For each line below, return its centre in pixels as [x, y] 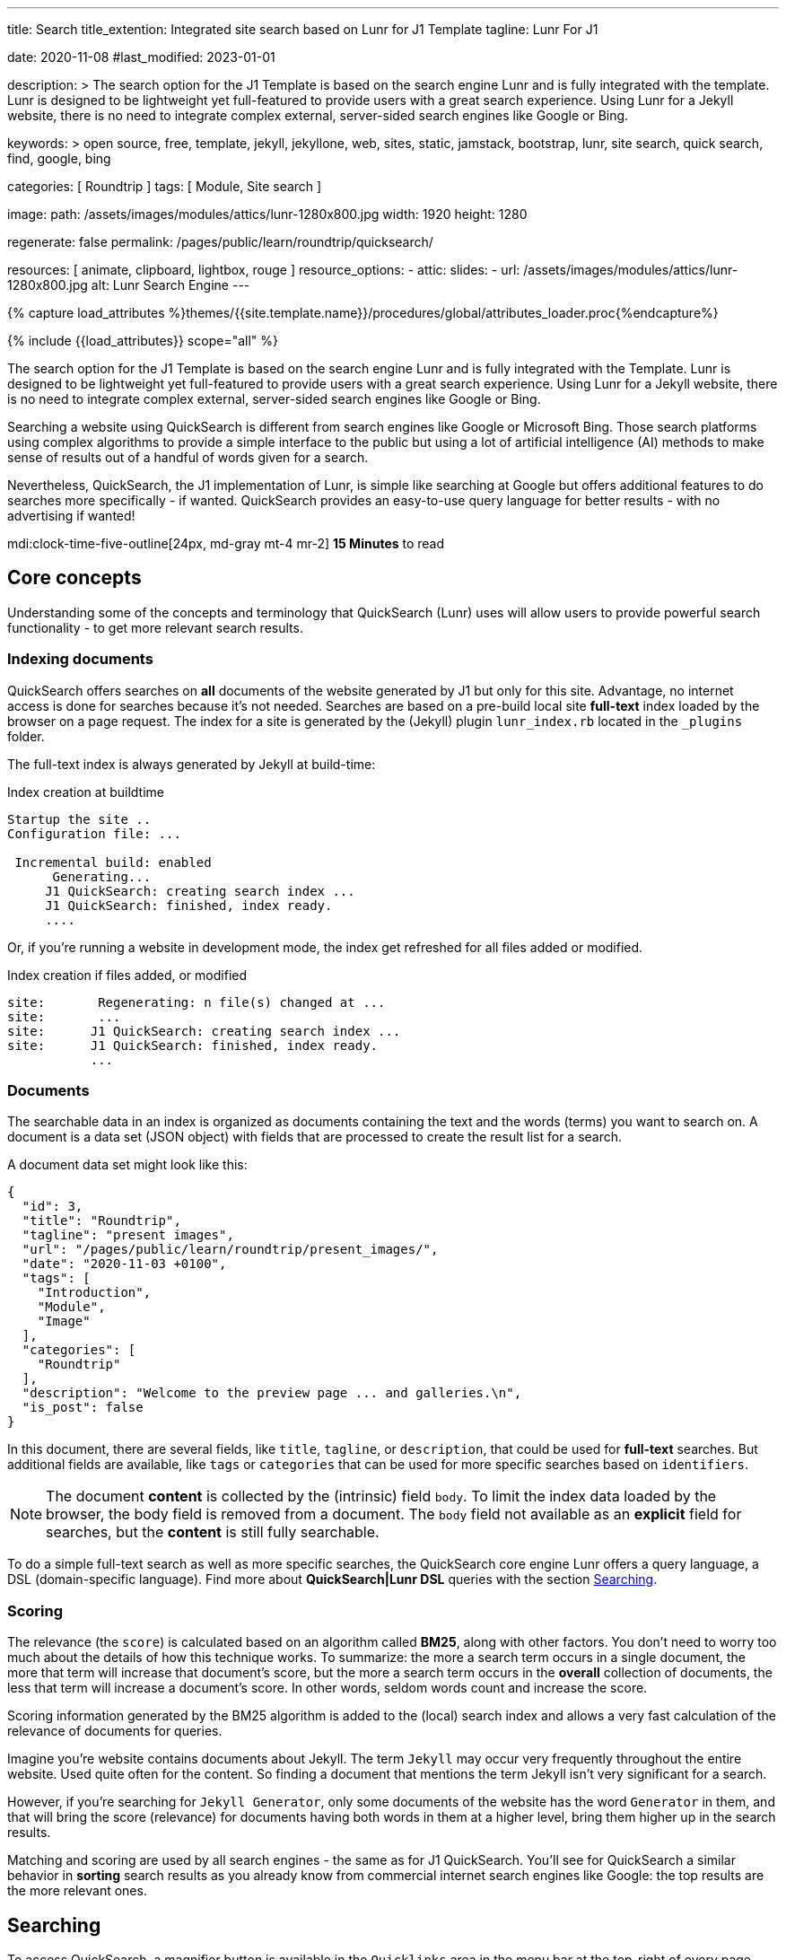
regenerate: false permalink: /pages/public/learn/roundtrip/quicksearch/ [220, 242]
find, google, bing [59, 158]
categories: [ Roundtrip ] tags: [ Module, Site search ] [165, 186]
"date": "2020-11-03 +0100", [124, 1264]
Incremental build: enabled [113, 862]
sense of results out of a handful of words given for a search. [188, 457]
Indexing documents [80, 659]
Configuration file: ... [94, 833]
